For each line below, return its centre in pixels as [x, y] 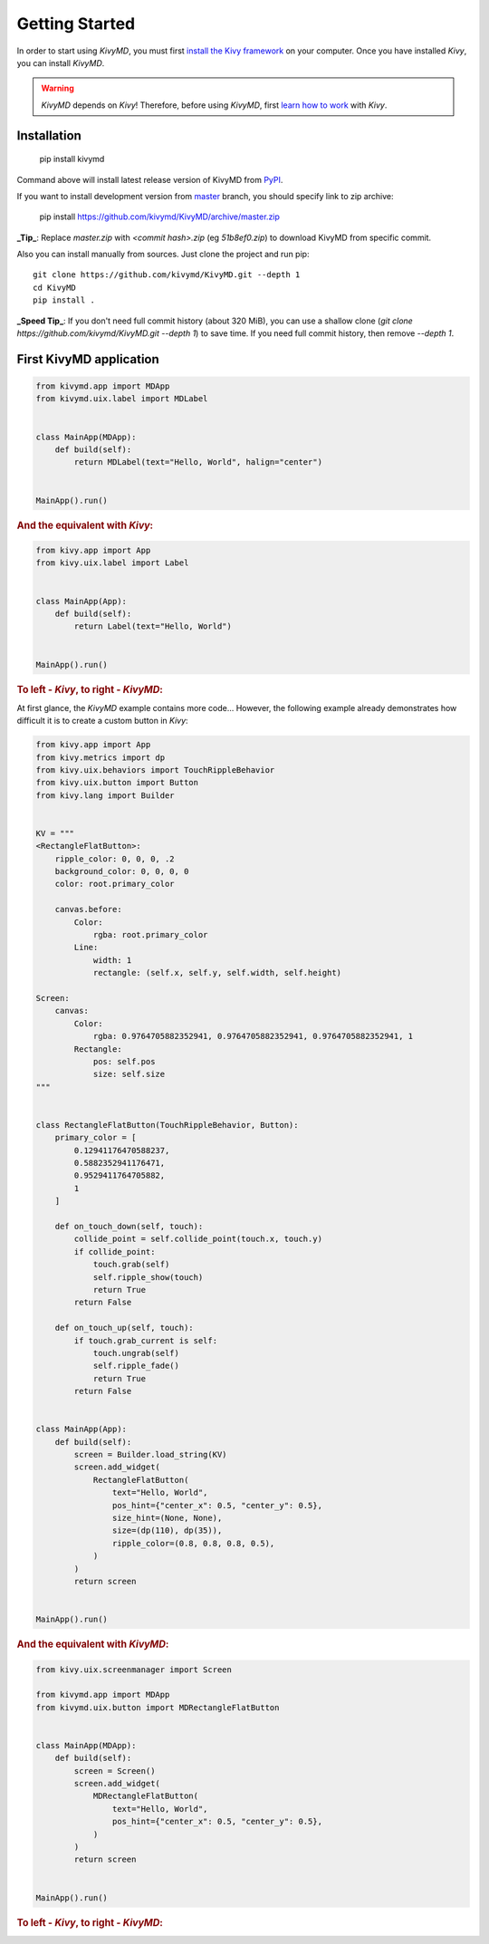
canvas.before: [88, 909]
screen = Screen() [115, 1771]
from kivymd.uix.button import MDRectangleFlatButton [158, 1707]
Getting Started [76, 24]
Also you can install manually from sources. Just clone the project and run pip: [163, 255]
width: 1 [112, 960]
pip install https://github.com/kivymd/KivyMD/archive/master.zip [160, 217]
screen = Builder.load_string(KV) [150, 1455]
